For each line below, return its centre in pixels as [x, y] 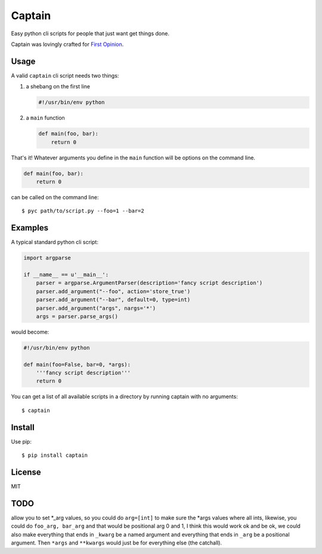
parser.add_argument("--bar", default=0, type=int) [113, 300]
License [26, 472]
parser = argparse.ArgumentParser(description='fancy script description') [149, 283]
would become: [30, 332]
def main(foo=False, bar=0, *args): [77, 364]
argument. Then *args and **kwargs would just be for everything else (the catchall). [117, 543]
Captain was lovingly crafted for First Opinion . [67, 44]
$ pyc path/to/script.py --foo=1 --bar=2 [83, 211]
